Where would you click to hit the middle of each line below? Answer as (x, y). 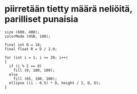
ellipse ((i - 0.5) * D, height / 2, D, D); (55, 83)
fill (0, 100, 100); (34, 70)
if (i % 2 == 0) (25, 66)
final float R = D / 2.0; (31, 49)
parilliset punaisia (41, 19)
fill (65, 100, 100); (35, 78)
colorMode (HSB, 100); (28, 36)
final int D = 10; (23, 45)
